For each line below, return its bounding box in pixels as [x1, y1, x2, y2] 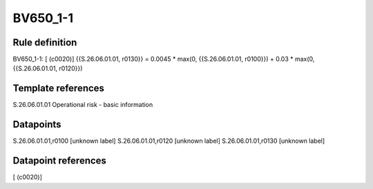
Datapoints [12, 119, 61, 130]
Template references [12, 83, 105, 94]
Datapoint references [12, 155, 107, 167]
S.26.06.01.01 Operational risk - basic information [12, 101, 153, 109]
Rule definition [12, 37, 77, 48]
